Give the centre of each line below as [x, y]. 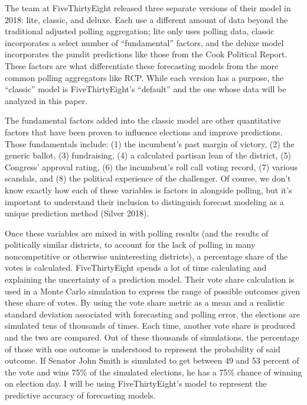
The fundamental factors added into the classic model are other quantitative [143, 120]
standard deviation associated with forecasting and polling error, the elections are [152, 314]
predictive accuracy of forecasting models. [80, 395]
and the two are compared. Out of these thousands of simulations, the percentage [152, 337]
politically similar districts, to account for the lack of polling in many [130, 244]
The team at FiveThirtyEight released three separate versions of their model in [148, 8]
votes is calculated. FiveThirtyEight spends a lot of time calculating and [136, 268]
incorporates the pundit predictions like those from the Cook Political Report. [146, 54]
